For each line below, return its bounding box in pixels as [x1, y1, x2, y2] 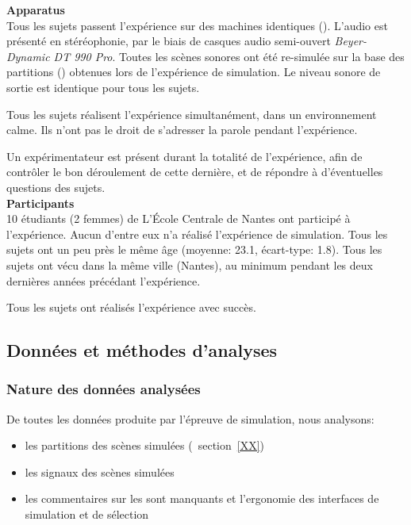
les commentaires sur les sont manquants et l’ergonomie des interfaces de [25, 490, 379, 507]
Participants [6, 194, 75, 211]
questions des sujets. [6, 178, 106, 195]
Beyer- [334, 33, 367, 49]
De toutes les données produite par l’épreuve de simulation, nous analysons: [6, 410, 375, 427]
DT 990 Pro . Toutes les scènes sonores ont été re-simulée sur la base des [53, 48, 405, 64]
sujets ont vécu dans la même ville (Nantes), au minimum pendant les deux [6, 256, 373, 273]
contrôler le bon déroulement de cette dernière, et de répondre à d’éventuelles [6, 163, 383, 180]
